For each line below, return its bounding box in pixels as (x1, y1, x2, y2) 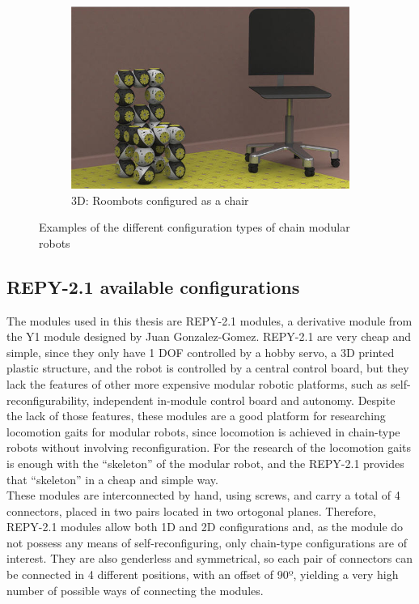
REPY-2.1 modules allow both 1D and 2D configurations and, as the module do (6, 518, 404, 535)
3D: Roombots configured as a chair (71, 191, 249, 208)
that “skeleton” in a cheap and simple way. (6, 470, 218, 487)
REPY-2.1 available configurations (6, 274, 300, 299)
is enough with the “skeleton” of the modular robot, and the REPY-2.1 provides (6, 454, 404, 471)
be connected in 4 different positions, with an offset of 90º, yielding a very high (6, 566, 399, 583)
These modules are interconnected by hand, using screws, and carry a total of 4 (6, 487, 400, 504)
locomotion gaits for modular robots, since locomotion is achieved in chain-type (6, 423, 400, 440)
